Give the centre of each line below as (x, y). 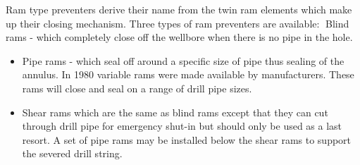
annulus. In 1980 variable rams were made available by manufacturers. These (188, 74)
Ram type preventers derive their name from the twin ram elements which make (179, 9)
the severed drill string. (72, 153)
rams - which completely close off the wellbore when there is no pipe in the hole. (179, 37)
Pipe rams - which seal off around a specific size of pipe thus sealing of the (183, 60)
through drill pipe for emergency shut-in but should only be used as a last (182, 126)
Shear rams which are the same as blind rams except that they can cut (175, 112)
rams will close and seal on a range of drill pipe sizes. (137, 88)
